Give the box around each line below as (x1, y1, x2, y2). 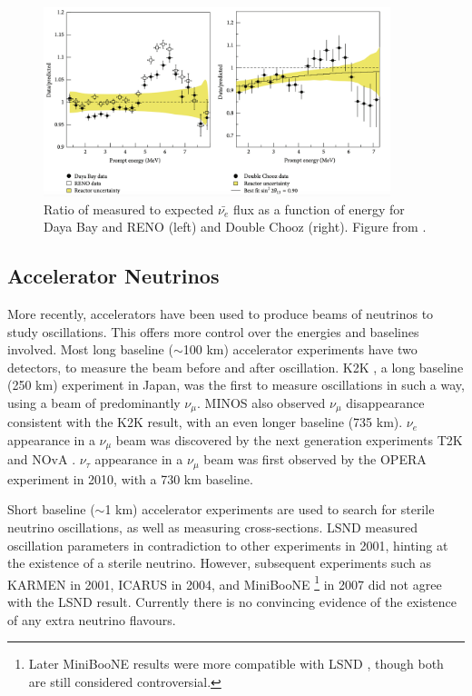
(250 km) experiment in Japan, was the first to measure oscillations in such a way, (7, 375, 465, 394)
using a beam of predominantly (7, 393, 181, 412)
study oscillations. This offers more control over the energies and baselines (7, 322, 419, 341)
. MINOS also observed (196, 393, 326, 412)
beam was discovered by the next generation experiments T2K (115, 430, 463, 449)
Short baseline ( (7, 500, 95, 519)
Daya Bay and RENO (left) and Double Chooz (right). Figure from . (44, 217, 427, 236)
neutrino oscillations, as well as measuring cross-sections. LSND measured (7, 518, 418, 537)
